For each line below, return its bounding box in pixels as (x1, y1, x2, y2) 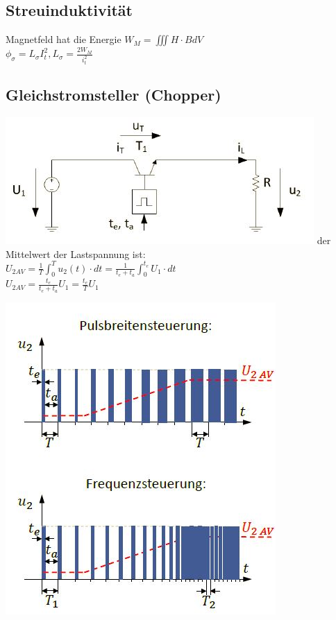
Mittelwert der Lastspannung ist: (6, 246, 146, 261)
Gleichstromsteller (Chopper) (6, 84, 221, 105)
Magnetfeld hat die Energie (6, 32, 121, 46)
